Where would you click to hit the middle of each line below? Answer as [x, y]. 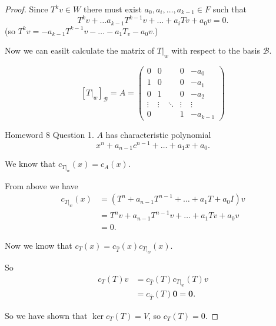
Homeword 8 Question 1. [49, 134]
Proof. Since [26, 9]
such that [230, 9]
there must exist [112, 9]
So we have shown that [46, 315]
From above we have [41, 185]
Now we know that [39, 245]
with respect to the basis [216, 50]
